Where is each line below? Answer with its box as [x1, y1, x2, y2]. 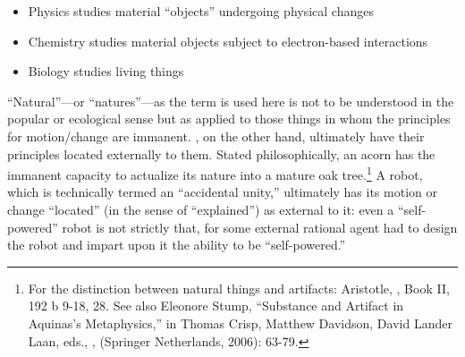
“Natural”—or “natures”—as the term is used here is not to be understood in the [7, 91, 454, 110]
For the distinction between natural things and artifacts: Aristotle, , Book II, [28, 278, 450, 297]
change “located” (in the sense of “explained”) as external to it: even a [7, 200, 394, 218]
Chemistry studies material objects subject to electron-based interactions [28, 31, 428, 50]
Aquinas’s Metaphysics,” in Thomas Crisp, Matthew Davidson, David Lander [28, 313, 452, 332]
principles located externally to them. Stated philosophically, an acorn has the [7, 144, 435, 163]
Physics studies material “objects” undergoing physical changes [28, 2, 374, 20]
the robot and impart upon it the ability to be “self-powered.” [7, 235, 346, 254]
